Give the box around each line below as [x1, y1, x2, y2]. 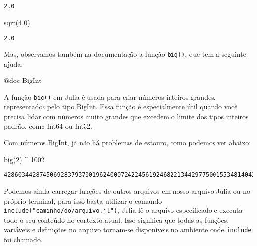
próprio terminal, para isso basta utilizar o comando [4, 195, 162, 205]
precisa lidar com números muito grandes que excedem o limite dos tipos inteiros [4, 111, 249, 121]
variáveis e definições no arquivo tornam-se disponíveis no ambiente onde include [4, 224, 252, 235]
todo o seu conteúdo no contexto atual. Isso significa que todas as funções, [4, 214, 229, 225]
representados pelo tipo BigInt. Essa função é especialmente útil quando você [4, 101, 238, 112]
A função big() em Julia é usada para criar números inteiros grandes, [4, 91, 216, 102]
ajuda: [4, 58, 23, 69]
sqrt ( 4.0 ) [4, 17, 30, 27]
